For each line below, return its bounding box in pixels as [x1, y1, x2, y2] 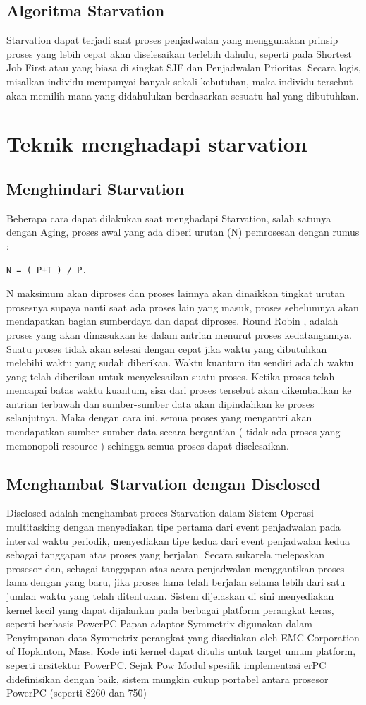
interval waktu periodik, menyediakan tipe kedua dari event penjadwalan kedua [6, 533, 350, 548]
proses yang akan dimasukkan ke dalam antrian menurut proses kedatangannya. [6, 327, 352, 342]
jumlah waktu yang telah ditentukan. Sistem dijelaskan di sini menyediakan [6, 589, 334, 603]
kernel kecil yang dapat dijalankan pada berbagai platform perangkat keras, [6, 602, 334, 617]
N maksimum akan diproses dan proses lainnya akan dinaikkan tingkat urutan [6, 286, 346, 301]
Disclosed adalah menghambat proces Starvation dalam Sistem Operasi [6, 505, 314, 520]
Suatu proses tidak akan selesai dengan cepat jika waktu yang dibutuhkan [6, 341, 327, 356]
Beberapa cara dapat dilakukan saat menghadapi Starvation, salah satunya [6, 210, 331, 225]
